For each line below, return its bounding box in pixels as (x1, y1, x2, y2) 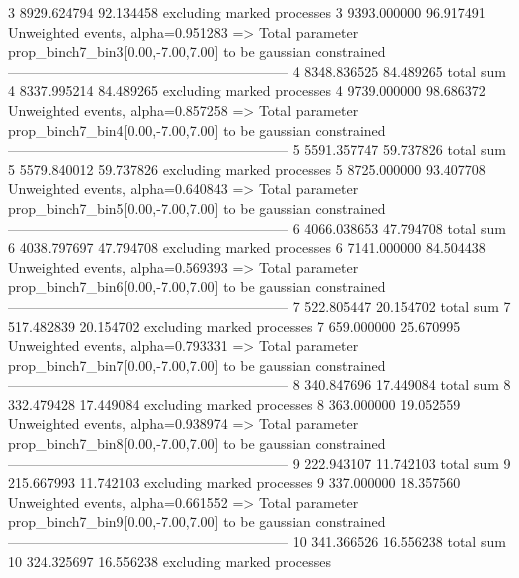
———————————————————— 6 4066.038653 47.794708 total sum (8, 217, 506, 238)
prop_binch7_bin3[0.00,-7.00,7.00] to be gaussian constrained (8, 41, 386, 62)
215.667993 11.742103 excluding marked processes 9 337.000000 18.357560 (8, 472, 461, 493)
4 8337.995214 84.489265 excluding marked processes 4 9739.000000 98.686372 (8, 80, 486, 101)
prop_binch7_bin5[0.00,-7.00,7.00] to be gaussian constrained (8, 197, 386, 218)
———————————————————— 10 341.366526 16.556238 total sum (8, 531, 506, 552)
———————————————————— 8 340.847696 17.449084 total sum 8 (8, 374, 511, 395)
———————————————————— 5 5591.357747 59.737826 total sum (8, 139, 506, 160)
